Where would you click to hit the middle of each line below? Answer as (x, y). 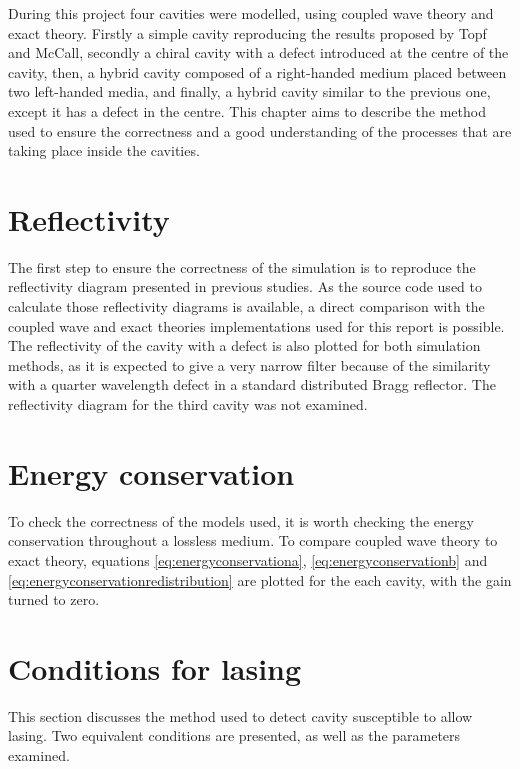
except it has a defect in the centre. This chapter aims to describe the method (247, 110)
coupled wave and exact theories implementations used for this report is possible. (256, 325)
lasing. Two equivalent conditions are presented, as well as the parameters (234, 735)
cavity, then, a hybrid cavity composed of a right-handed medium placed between (257, 71)
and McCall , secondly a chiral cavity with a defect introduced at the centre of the (258, 52)
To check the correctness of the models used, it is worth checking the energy (241, 520)
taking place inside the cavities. (104, 150)
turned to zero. (54, 599)
